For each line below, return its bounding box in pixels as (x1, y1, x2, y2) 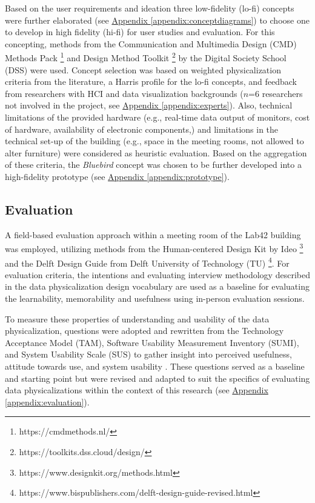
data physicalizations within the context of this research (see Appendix (5, 384, 268, 396)
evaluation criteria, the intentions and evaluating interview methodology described (5, 268, 310, 281)
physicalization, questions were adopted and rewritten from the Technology (5, 324, 284, 337)
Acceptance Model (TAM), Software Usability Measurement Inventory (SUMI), (5, 336, 299, 348)
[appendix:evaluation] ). (5, 395, 90, 408)
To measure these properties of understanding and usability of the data (5, 312, 270, 325)
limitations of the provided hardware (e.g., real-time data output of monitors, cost (5, 111, 310, 123)
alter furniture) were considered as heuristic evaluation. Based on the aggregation (5, 146, 307, 159)
